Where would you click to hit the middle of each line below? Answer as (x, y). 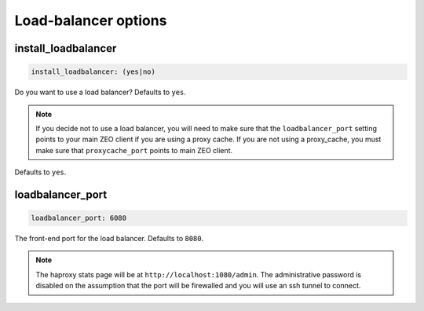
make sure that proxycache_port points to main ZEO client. (134, 150)
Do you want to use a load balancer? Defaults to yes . (100, 92)
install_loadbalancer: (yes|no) (93, 72)
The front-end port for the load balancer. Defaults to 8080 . (109, 239)
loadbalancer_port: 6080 (79, 218)
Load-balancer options (91, 20)
